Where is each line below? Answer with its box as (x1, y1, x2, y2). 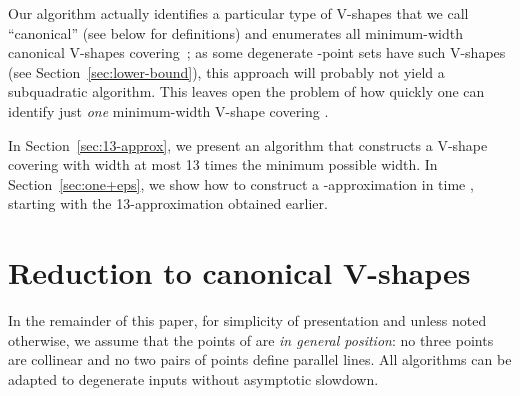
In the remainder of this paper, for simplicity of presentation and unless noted (8, 310, 487, 331)
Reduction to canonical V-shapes (8, 252, 471, 293)
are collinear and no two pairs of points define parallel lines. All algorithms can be (8, 349, 512, 370)
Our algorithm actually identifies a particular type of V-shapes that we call (8, 3, 469, 23)
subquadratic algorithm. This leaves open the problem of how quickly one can (8, 81, 485, 102)
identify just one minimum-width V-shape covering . (8, 100, 329, 121)
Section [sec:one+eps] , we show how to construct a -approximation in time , (8, 173, 474, 194)
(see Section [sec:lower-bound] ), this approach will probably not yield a (8, 61, 445, 82)
